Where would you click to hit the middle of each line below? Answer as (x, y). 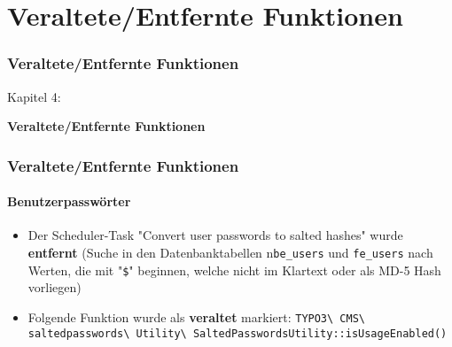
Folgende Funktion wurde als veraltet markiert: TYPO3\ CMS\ (196, 316)
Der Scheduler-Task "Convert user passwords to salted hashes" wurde (215, 235)
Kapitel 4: (34, 96)
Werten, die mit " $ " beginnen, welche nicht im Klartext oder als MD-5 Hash (234, 270)
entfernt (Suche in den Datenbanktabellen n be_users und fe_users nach (230, 253)
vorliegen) (55, 287)
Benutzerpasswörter (69, 201)
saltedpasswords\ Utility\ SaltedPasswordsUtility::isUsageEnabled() (238, 333)
